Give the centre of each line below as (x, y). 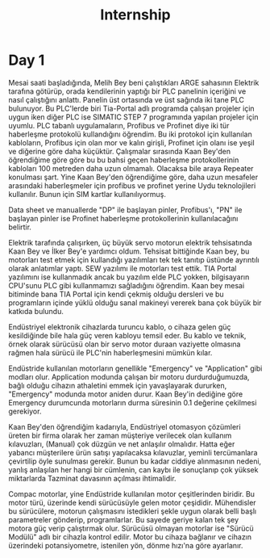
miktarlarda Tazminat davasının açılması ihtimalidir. (92, 478)
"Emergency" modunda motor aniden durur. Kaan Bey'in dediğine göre (126, 394)
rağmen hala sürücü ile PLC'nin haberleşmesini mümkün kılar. (110, 352)
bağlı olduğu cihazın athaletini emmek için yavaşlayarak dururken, (118, 385)
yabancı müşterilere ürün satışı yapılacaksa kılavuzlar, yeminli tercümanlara (133, 452)
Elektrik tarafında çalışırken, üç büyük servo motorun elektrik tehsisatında (130, 242)
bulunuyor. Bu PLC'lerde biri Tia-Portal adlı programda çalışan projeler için (132, 108)
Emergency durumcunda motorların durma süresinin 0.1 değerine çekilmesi (133, 402)
